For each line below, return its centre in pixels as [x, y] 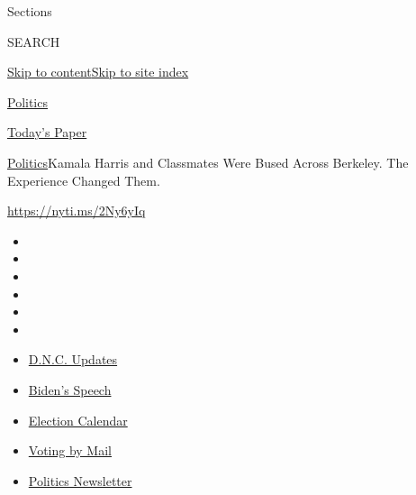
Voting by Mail [70, 450]
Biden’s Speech [70, 389]
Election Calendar [78, 420]
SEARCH [34, 41]
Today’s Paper [47, 132]
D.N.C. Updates [73, 359]
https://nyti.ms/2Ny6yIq [77, 211]
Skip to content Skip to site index [98, 72]
